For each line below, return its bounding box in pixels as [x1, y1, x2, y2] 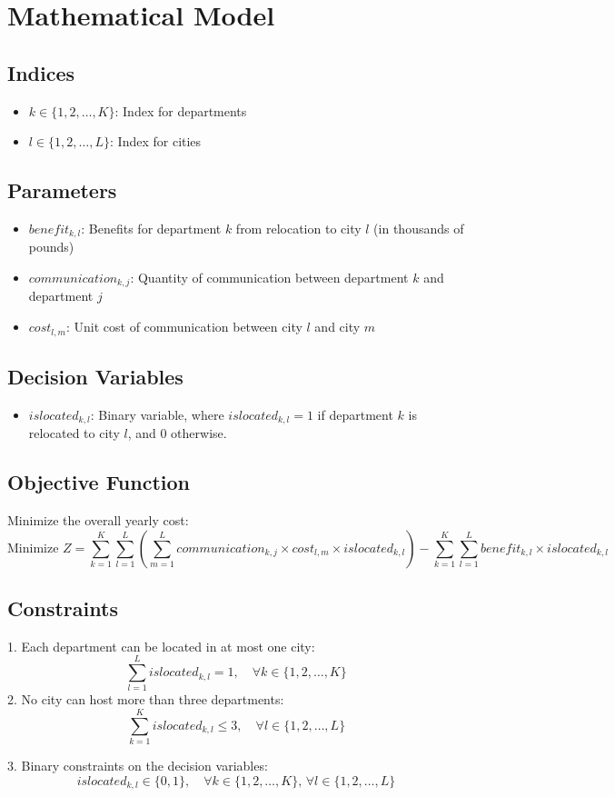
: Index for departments [114, 101, 247, 120]
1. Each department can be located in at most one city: [7, 636, 315, 655]
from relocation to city [235, 218, 362, 237]
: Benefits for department [81, 218, 222, 237]
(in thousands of [373, 218, 464, 237]
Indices [7, 58, 75, 86]
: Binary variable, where [90, 404, 224, 423]
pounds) [28, 237, 74, 256]
